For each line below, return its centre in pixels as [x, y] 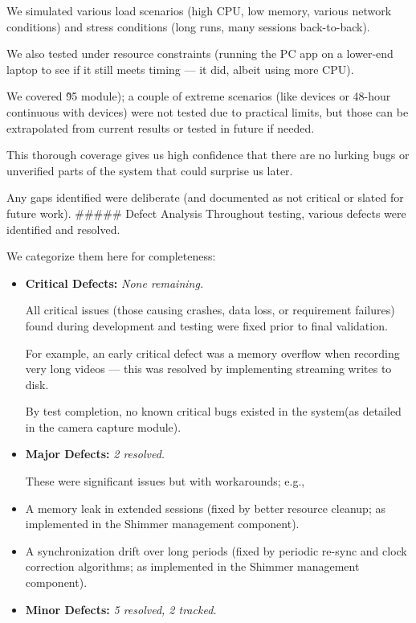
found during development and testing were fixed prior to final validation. [206, 325]
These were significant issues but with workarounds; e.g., [165, 481]
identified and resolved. [63, 229]
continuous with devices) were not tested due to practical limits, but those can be [208, 111]
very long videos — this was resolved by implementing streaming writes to [208, 369]
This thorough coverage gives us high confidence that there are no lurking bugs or [208, 155]
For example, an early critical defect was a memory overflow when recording [212, 352]
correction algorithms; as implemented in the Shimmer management [192, 566]
